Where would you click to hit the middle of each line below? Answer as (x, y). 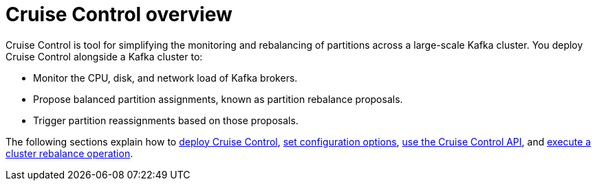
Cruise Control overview (119, 14)
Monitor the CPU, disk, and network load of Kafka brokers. (165, 78)
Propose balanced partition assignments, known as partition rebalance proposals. (218, 99)
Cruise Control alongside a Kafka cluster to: (104, 56)
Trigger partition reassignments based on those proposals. (166, 120)
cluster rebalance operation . (69, 153)
